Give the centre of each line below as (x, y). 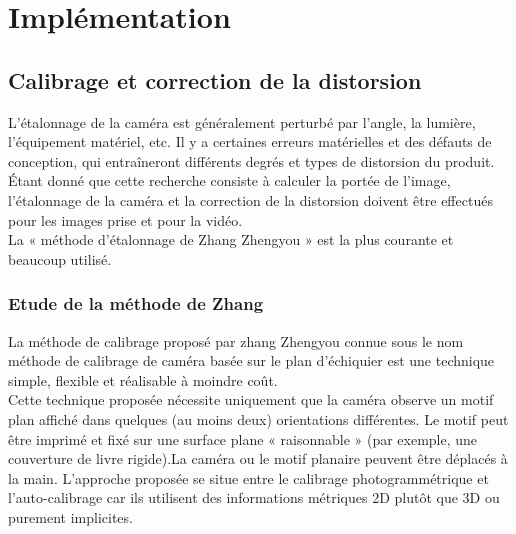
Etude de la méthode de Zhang (136, 303)
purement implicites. (70, 516)
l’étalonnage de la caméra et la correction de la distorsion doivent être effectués (250, 199)
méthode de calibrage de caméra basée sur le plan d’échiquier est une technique (251, 360)
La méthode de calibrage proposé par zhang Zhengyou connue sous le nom (236, 340)
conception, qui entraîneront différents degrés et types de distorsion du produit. (251, 160)
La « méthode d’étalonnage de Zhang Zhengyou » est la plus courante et (231, 239)
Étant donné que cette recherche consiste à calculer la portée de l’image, (229, 180)
